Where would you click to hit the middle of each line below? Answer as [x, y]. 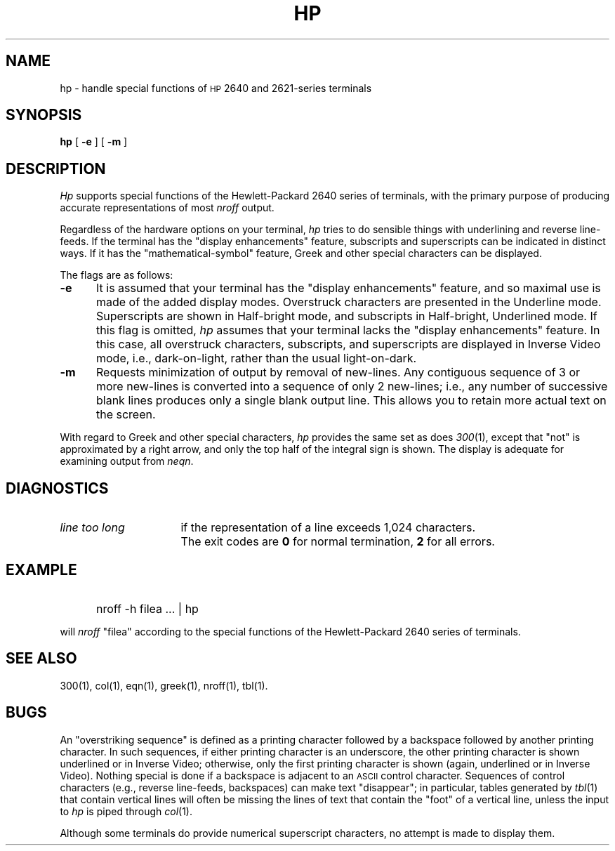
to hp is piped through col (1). [126, 811]
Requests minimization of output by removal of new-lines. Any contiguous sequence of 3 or [338, 372]
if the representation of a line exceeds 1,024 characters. [328, 528]
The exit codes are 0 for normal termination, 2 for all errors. [338, 542]
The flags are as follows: [117, 275]
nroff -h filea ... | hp [147, 608]
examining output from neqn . [127, 461]
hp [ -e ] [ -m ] [94, 142]
